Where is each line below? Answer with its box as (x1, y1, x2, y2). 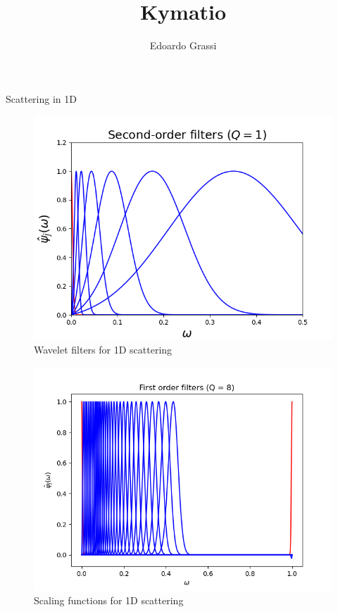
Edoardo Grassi (149, 38, 217, 53)
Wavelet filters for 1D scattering (34, 342, 173, 356)
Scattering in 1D (6, 91, 77, 106)
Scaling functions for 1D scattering (34, 593, 184, 608)
